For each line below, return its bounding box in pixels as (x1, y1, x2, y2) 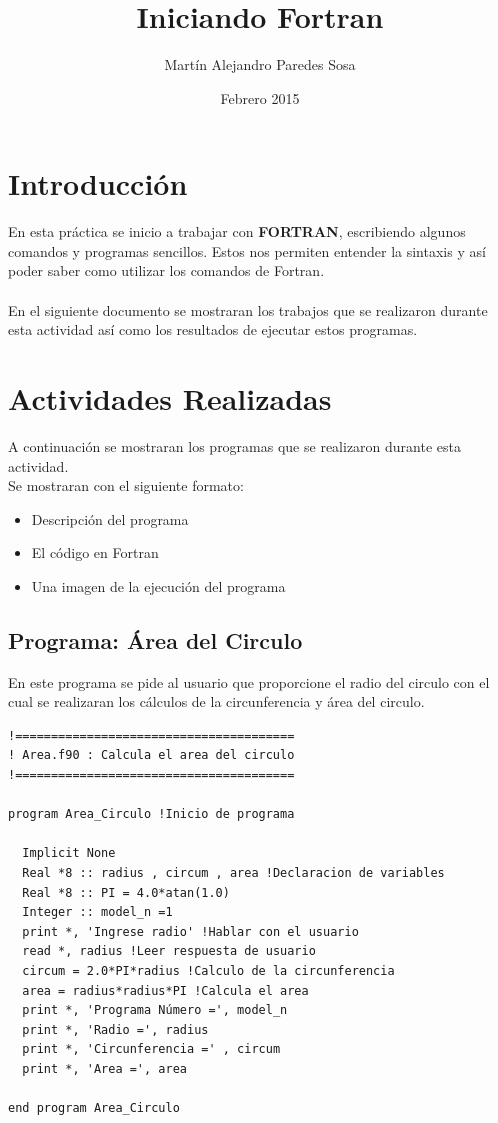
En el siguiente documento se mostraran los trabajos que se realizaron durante (8, 299, 488, 320)
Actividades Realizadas (8, 378, 332, 418)
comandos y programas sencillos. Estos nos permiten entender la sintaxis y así (8, 240, 486, 261)
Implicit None (22, 846, 116, 861)
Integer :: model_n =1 (22, 905, 173, 920)
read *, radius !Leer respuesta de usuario (22, 944, 316, 959)
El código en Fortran (31, 542, 159, 563)
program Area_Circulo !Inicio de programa (8, 807, 295, 822)
